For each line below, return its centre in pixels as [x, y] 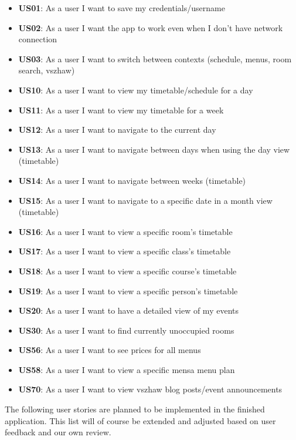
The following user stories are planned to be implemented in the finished [135, 409]
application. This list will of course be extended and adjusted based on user [140, 420]
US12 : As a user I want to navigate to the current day [117, 130]
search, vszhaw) [47, 70]
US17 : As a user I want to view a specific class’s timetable [125, 251]
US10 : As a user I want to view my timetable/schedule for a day [136, 90]
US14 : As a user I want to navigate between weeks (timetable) [132, 180]
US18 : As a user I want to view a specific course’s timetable [127, 271]
